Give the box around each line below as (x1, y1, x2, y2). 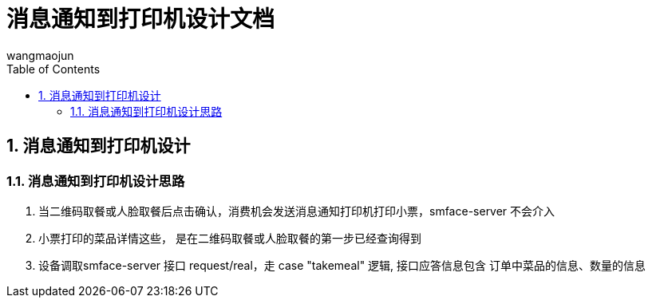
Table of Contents (6, 61, 101, 76)
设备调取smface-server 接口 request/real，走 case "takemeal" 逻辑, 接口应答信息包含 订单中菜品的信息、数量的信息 (38, 258, 646, 272)
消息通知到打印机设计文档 (6, 6, 275, 33)
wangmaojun (6, 48, 74, 62)
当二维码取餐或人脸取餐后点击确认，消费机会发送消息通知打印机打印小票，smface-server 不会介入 (38, 203, 555, 218)
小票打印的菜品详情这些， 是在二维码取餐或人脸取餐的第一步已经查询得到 (38, 231, 421, 245)
